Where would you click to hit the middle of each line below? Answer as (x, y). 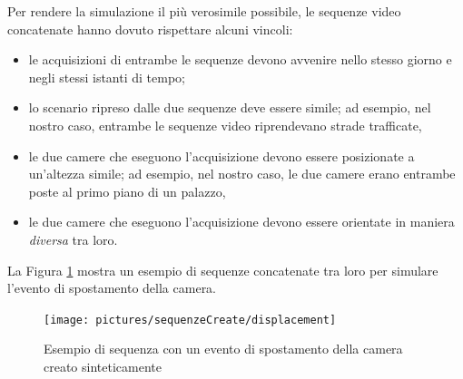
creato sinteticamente (103, 366)
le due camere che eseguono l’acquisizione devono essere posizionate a (222, 155)
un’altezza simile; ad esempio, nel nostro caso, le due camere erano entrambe (242, 174)
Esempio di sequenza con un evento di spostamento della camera (223, 349)
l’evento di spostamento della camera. (112, 288)
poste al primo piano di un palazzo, (127, 191)
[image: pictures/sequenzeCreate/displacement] (190, 320)
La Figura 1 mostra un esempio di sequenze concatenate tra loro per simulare (223, 270)
